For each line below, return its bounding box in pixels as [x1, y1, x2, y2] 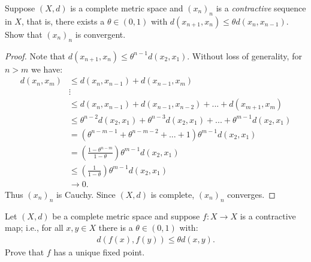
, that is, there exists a [21, 14, 105, 27]
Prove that [5, 245, 44, 258]
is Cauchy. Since [56, 188, 116, 200]
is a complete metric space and [70, 2, 183, 14]
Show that [5, 28, 43, 40]
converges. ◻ [227, 188, 276, 200]
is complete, [150, 188, 195, 200]
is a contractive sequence [216, 2, 306, 14]
